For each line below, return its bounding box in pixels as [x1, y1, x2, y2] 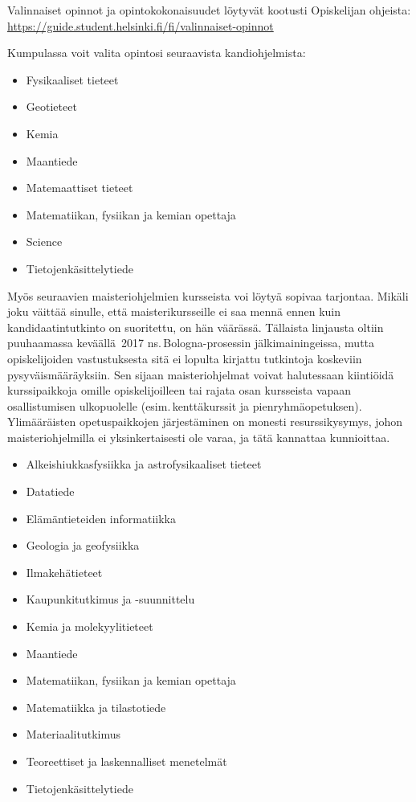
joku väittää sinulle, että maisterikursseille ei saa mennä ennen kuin [7, 303, 341, 320]
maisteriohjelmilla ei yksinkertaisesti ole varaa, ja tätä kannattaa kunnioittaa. [7, 428, 390, 445]
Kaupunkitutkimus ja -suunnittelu [26, 591, 195, 608]
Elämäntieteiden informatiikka [26, 509, 176, 526]
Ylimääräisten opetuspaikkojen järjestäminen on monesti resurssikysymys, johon [7, 413, 403, 430]
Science [26, 233, 63, 250]
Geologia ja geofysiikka [26, 537, 140, 554]
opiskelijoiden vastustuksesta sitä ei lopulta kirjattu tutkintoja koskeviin [7, 350, 362, 366]
